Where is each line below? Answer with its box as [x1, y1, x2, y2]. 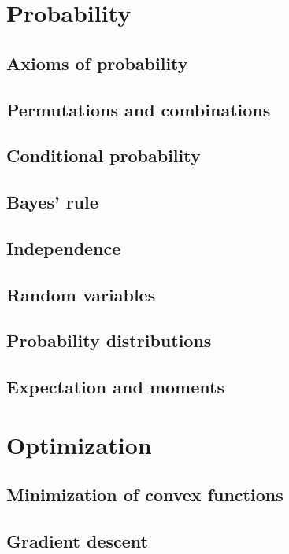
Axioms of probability [6, 50, 188, 75]
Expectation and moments [6, 375, 224, 399]
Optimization [6, 428, 152, 460]
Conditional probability [6, 143, 201, 168]
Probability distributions [6, 328, 212, 353]
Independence [6, 235, 121, 260]
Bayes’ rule [6, 190, 98, 214]
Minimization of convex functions [6, 482, 283, 507]
